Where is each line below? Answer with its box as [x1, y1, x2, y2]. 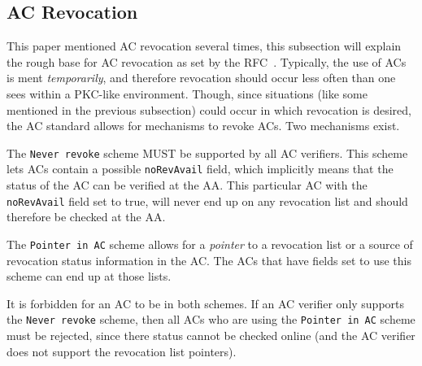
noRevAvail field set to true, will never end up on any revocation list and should [7, 192, 408, 209]
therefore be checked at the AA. [7, 208, 166, 225]
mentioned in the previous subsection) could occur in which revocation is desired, [7, 101, 411, 118]
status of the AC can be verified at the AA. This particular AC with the [7, 176, 368, 194]
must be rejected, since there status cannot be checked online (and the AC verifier [7, 327, 415, 344]
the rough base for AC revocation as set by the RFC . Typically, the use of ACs [7, 53, 407, 70]
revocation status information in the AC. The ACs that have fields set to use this [7, 251, 411, 268]
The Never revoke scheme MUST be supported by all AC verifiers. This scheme [7, 144, 408, 161]
